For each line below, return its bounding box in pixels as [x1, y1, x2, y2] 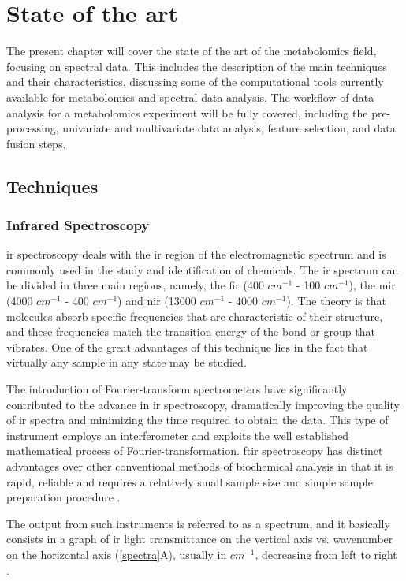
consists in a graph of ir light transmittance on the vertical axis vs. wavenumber [6, 531, 393, 547]
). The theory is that [286, 292, 386, 309]
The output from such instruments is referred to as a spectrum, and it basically [6, 515, 390, 531]
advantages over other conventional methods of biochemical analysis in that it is [6, 458, 393, 474]
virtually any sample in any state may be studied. [6, 354, 247, 371]
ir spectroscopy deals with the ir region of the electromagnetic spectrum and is [6, 246, 386, 263]
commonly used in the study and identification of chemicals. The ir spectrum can [6, 261, 399, 277]
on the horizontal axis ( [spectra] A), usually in [6, 546, 227, 562]
